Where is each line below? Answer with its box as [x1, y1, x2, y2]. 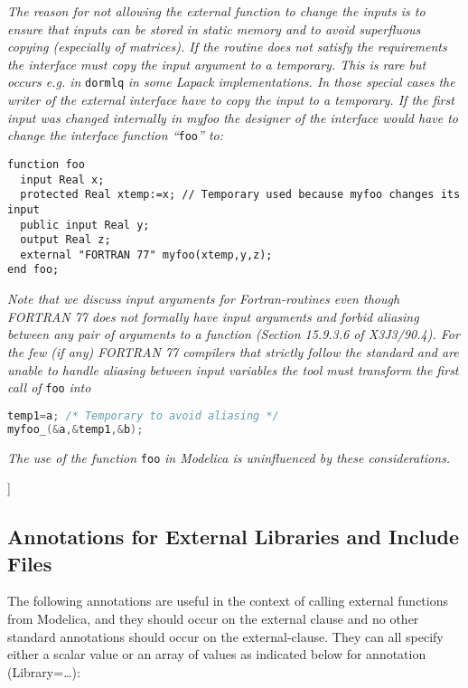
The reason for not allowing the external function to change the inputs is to [7, 2, 426, 20]
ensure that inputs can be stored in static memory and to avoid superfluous [7, 19, 421, 38]
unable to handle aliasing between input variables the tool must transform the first [7, 360, 459, 379]
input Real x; [20, 173, 105, 186]
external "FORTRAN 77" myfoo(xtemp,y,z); [20, 248, 273, 261]
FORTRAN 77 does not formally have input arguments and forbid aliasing [7, 306, 419, 325]
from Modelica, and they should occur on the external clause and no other [7, 608, 419, 627]
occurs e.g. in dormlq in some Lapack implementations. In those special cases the [7, 72, 455, 91]
